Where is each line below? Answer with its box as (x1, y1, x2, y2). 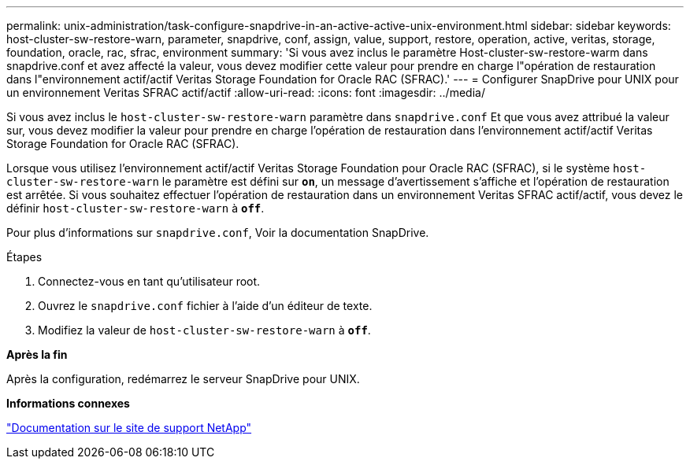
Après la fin (6, 348, 68, 361)
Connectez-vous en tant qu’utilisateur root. (38, 275, 261, 288)
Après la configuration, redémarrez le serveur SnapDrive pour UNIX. (6, 372, 360, 386)
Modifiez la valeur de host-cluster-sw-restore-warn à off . (38, 323, 371, 337)
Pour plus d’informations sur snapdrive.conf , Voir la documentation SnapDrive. (6, 226, 429, 239)
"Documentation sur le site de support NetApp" (6, 421, 252, 434)
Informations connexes (6, 397, 130, 410)
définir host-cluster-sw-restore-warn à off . (6, 201, 265, 215)
